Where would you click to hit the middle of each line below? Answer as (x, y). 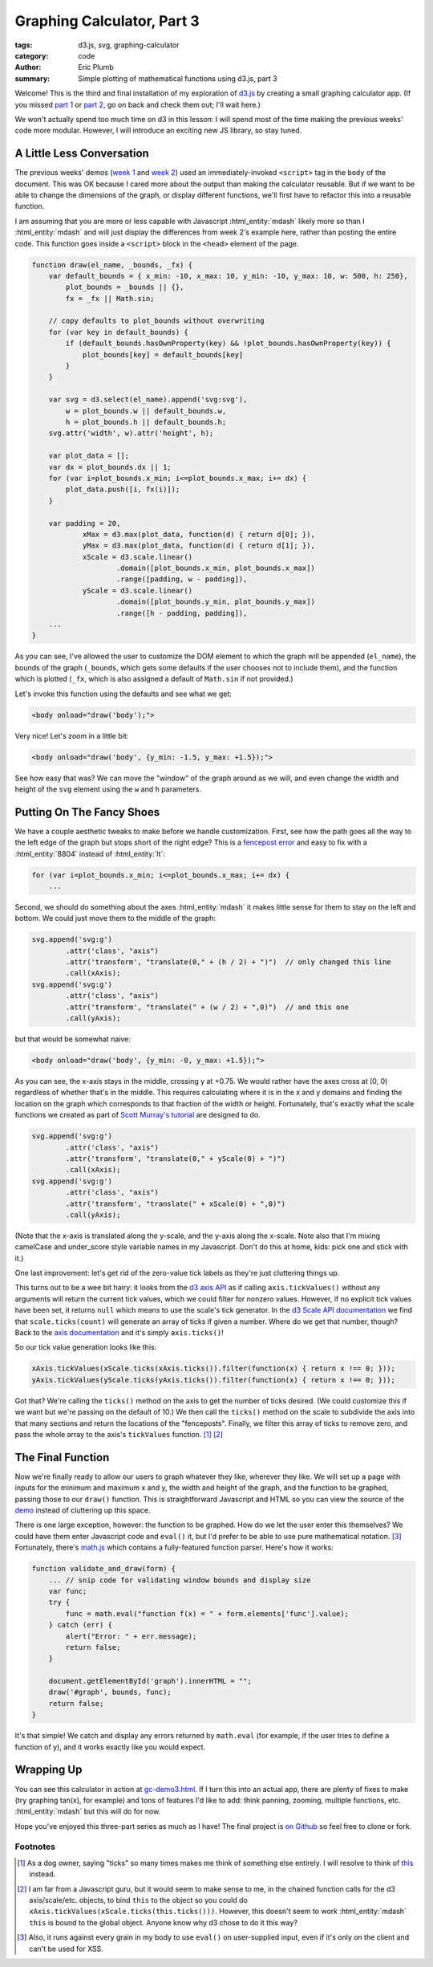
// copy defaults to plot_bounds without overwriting (156, 321)
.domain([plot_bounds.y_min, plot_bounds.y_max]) (216, 602)
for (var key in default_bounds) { (118, 332)
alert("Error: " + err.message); (131, 1636)
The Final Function (62, 1457)
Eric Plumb (96, 67)
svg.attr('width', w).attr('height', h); (131, 433)
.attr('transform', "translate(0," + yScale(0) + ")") (176, 1159)
